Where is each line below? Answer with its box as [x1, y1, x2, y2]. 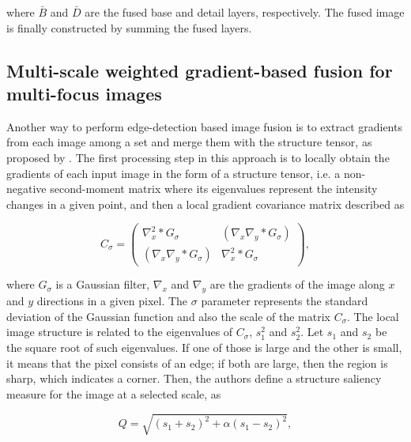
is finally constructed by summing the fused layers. [6, 19, 252, 36]
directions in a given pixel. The [36, 293, 188, 309]
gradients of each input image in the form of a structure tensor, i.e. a [6, 164, 341, 181]
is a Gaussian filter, [55, 276, 150, 293]
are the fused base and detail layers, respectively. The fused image [85, 4, 405, 20]
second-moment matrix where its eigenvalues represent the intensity [50, 180, 378, 197]
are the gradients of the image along [209, 276, 385, 293]
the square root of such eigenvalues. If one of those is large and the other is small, [6, 339, 402, 356]
